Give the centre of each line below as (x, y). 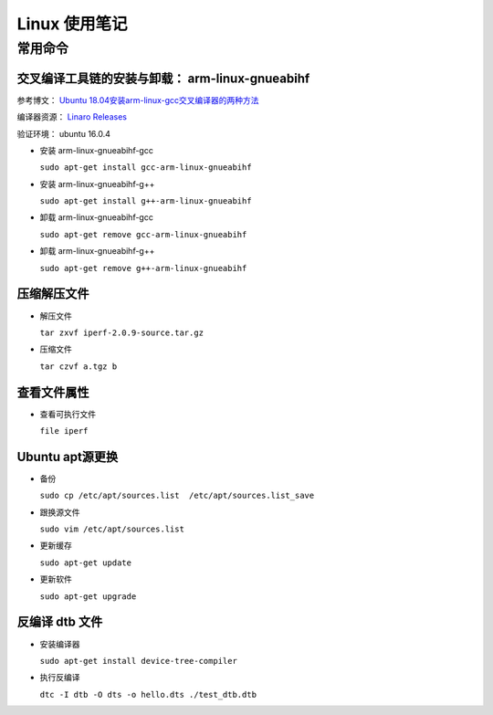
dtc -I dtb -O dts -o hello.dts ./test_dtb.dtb (148, 694)
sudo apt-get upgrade (88, 596)
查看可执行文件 (68, 414)
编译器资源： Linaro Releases (72, 117)
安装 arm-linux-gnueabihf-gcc (97, 150)
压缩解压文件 (53, 294)
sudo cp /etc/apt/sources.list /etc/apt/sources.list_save (177, 496)
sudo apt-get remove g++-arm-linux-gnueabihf (143, 268)
